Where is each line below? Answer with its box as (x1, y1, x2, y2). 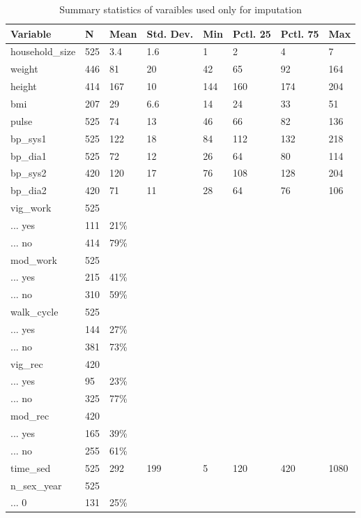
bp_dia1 (10, 148, 47, 163)
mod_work (10, 252, 57, 267)
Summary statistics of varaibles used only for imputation (59, 2, 302, 16)
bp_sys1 (10, 131, 47, 145)
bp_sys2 (10, 165, 47, 180)
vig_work (10, 200, 52, 215)
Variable (10, 26, 52, 40)
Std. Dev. (146, 26, 194, 40)
